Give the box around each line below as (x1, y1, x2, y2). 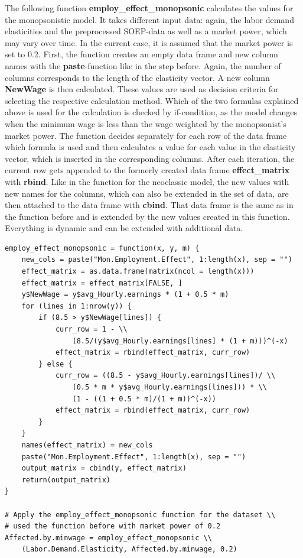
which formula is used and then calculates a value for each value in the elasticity (5, 141, 296, 153)
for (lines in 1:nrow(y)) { (21, 301, 132, 310)
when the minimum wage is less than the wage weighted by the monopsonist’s (5, 117, 286, 129)
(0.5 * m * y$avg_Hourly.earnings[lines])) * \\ (72, 383, 267, 391)
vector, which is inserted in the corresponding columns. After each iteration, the (5, 152, 295, 164)
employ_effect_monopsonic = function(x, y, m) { (5, 244, 200, 252)
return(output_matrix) (21, 475, 110, 484)
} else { (38, 359, 73, 368)
